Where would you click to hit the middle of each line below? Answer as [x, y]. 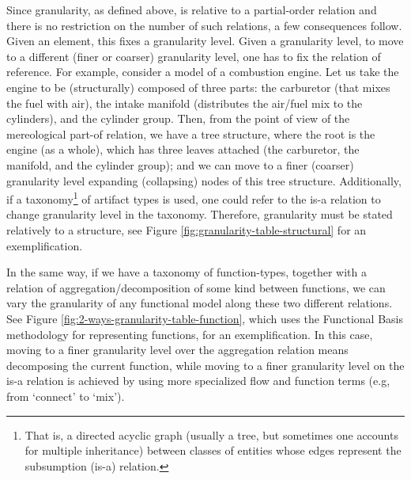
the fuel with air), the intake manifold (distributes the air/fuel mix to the [185, 103]
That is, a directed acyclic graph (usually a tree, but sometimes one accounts [211, 434]
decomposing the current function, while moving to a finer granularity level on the [205, 365]
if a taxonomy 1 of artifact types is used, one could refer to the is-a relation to [194, 198]
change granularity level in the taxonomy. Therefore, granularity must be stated [200, 214]
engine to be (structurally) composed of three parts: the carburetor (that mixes [198, 87]
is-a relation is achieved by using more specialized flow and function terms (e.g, [198, 381]
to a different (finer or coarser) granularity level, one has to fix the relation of [194, 56]
